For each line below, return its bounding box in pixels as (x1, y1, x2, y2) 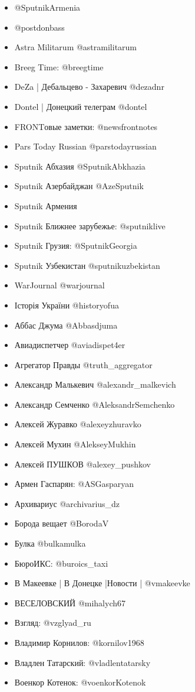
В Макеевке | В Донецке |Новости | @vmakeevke (14, 577, 190, 589)
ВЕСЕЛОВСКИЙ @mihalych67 (14, 596, 126, 609)
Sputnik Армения (14, 199, 77, 212)
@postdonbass (14, 21, 65, 33)
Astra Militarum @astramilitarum (14, 41, 137, 53)
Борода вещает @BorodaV (14, 517, 109, 529)
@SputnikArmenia (14, 1, 81, 13)
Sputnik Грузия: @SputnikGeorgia (14, 239, 137, 252)
